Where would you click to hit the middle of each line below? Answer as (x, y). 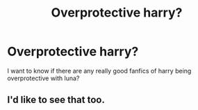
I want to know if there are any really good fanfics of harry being (99, 71)
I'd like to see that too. (56, 100)
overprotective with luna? (43, 78)
